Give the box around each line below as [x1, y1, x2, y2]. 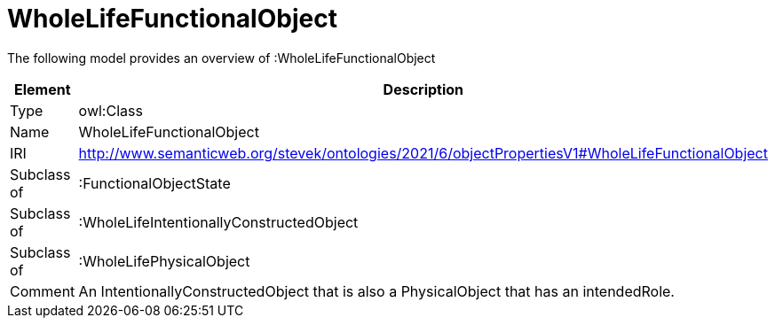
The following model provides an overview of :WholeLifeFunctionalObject [7, 50, 436, 66]
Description [383, 80, 464, 98]
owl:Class [78, 101, 143, 120]
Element [14, 80, 71, 98]
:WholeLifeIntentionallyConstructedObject [78, 213, 359, 231]
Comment [10, 282, 75, 300]
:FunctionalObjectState [78, 174, 231, 192]
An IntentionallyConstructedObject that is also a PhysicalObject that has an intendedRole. [78, 282, 675, 300]
